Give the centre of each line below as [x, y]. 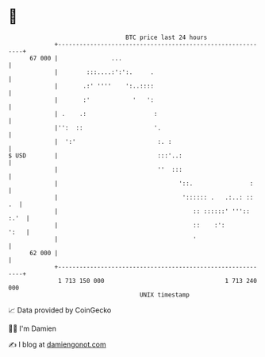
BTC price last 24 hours [167, 37]
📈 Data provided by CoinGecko [60, 310]
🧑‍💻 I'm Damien [33, 328]
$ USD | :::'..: [95, 155]
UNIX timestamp [165, 295]
